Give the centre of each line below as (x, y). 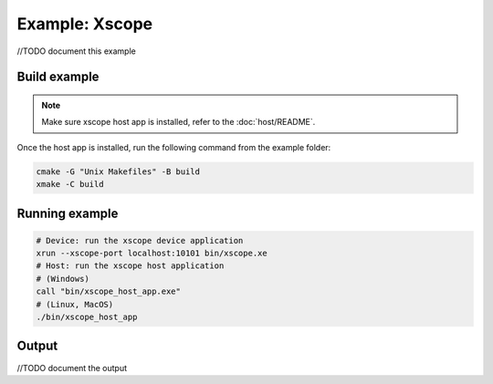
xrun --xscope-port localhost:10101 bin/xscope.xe (152, 254)
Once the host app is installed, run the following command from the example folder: (174, 147)
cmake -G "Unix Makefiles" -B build (118, 171)
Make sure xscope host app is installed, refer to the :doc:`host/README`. (178, 122)
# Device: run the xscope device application (140, 240)
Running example (68, 213)
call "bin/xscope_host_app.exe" (109, 291)
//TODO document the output (72, 368)
